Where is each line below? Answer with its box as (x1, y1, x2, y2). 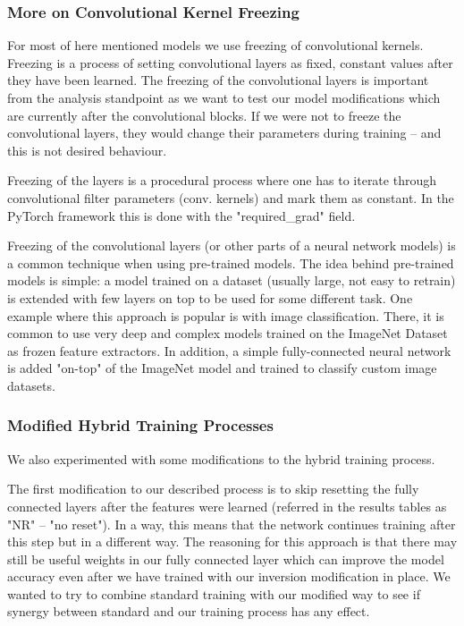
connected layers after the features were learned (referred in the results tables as (7, 496, 447, 515)
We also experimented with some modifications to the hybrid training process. (7, 449, 435, 468)
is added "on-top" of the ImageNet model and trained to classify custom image (7, 359, 437, 377)
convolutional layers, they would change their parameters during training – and (7, 123, 442, 142)
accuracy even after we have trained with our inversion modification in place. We (7, 567, 451, 586)
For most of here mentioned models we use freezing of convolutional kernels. (7, 36, 424, 55)
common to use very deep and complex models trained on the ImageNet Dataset (7, 324, 448, 343)
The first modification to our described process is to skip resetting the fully (7, 479, 419, 498)
